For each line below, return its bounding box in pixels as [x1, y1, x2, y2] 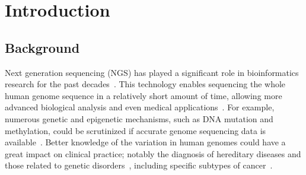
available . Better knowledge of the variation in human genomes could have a [5, 136, 286, 148]
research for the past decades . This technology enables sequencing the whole [5, 78, 286, 90]
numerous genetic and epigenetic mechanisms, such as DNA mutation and [5, 112, 273, 125]
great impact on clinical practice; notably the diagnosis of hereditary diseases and [5, 147, 301, 160]
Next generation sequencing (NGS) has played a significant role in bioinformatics [5, 66, 299, 78]
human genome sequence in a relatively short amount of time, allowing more [5, 89, 282, 101]
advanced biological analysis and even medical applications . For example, [5, 101, 275, 113]
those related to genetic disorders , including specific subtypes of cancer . [5, 159, 273, 171]
